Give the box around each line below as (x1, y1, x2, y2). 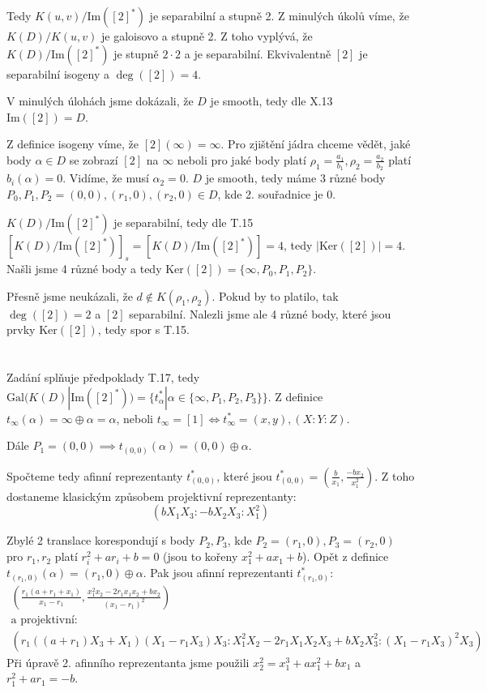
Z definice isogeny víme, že (6, 135, 139, 152)
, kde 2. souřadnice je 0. (217, 185, 336, 202)
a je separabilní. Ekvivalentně (184, 45, 331, 62)
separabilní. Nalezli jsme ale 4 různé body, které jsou (129, 305, 391, 322)
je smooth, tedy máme (205, 169, 317, 186)
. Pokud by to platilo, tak (211, 287, 339, 304)
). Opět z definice (302, 548, 389, 565)
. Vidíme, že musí (62, 169, 149, 186)
